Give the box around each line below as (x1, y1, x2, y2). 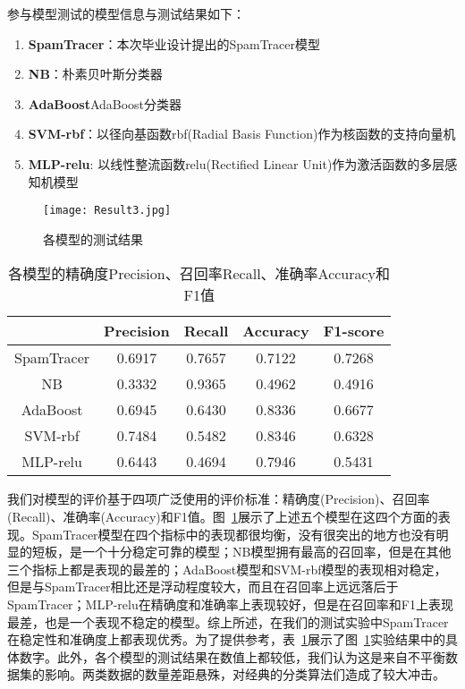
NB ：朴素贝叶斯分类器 (28, 64, 163, 83)
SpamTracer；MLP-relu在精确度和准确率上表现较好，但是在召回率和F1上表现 (7, 594, 453, 613)
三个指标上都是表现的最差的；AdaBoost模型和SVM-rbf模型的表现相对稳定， (7, 559, 447, 578)
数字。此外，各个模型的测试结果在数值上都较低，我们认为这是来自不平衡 (19, 647, 445, 666)
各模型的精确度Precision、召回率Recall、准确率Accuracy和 (8, 263, 391, 285)
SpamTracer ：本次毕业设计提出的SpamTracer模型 (28, 34, 321, 53)
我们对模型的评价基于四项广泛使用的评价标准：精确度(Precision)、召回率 (7, 489, 430, 508)
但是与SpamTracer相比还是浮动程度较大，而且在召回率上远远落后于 (7, 577, 399, 596)
